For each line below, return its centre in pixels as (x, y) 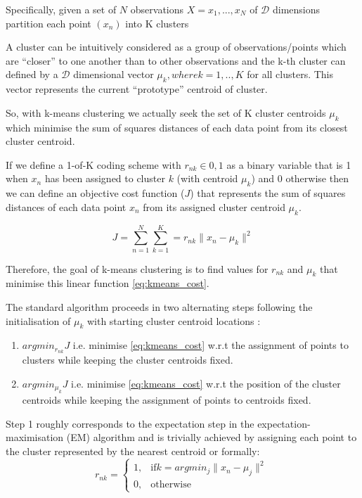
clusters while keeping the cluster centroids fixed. (128, 360)
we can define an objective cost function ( (95, 193)
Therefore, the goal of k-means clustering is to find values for (137, 268)
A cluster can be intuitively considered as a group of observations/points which (176, 47)
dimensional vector (114, 74)
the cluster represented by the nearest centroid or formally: (133, 451)
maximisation (35, 437)
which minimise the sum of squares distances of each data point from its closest (177, 127)
